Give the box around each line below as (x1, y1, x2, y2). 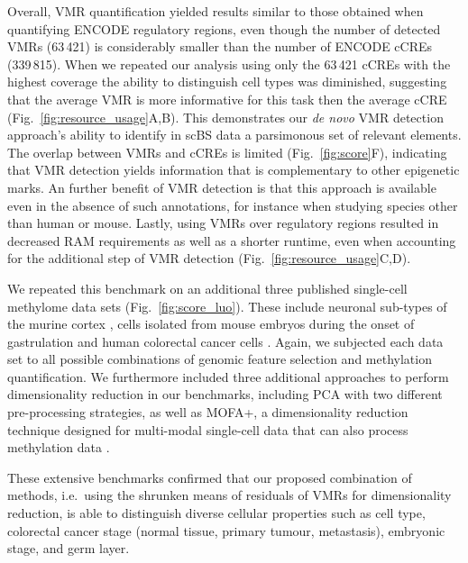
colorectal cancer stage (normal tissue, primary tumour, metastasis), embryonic (7, 521, 445, 540)
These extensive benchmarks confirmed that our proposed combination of (7, 468, 412, 486)
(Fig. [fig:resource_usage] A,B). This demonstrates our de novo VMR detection (7, 107, 444, 126)
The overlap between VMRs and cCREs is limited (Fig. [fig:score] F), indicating (7, 142, 447, 161)
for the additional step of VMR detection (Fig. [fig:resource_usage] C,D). (7, 249, 411, 268)
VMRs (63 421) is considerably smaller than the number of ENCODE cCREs (7, 37, 433, 56)
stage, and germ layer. (7, 539, 130, 558)
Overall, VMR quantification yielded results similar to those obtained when (7, 2, 424, 20)
